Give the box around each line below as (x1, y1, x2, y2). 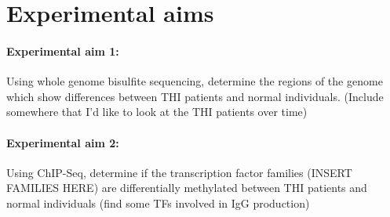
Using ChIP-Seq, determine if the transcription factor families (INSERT (6, 164, 352, 180)
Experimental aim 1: (6, 42, 119, 59)
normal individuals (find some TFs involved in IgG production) (6, 194, 310, 211)
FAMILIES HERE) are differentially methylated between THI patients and (6, 179, 367, 196)
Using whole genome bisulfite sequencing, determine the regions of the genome (6, 73, 383, 89)
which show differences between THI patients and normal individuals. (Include (6, 88, 384, 104)
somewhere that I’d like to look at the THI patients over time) (6, 103, 308, 120)
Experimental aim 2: (6, 134, 119, 150)
